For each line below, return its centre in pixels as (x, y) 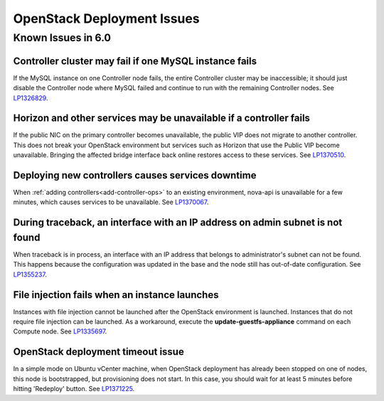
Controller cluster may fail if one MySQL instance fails (135, 61)
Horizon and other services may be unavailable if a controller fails (162, 118)
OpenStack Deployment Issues (106, 18)
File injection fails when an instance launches (116, 295)
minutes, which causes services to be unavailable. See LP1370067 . (111, 202)
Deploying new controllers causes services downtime (135, 175)
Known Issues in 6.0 (62, 38)
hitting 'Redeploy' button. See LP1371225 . (74, 389)
